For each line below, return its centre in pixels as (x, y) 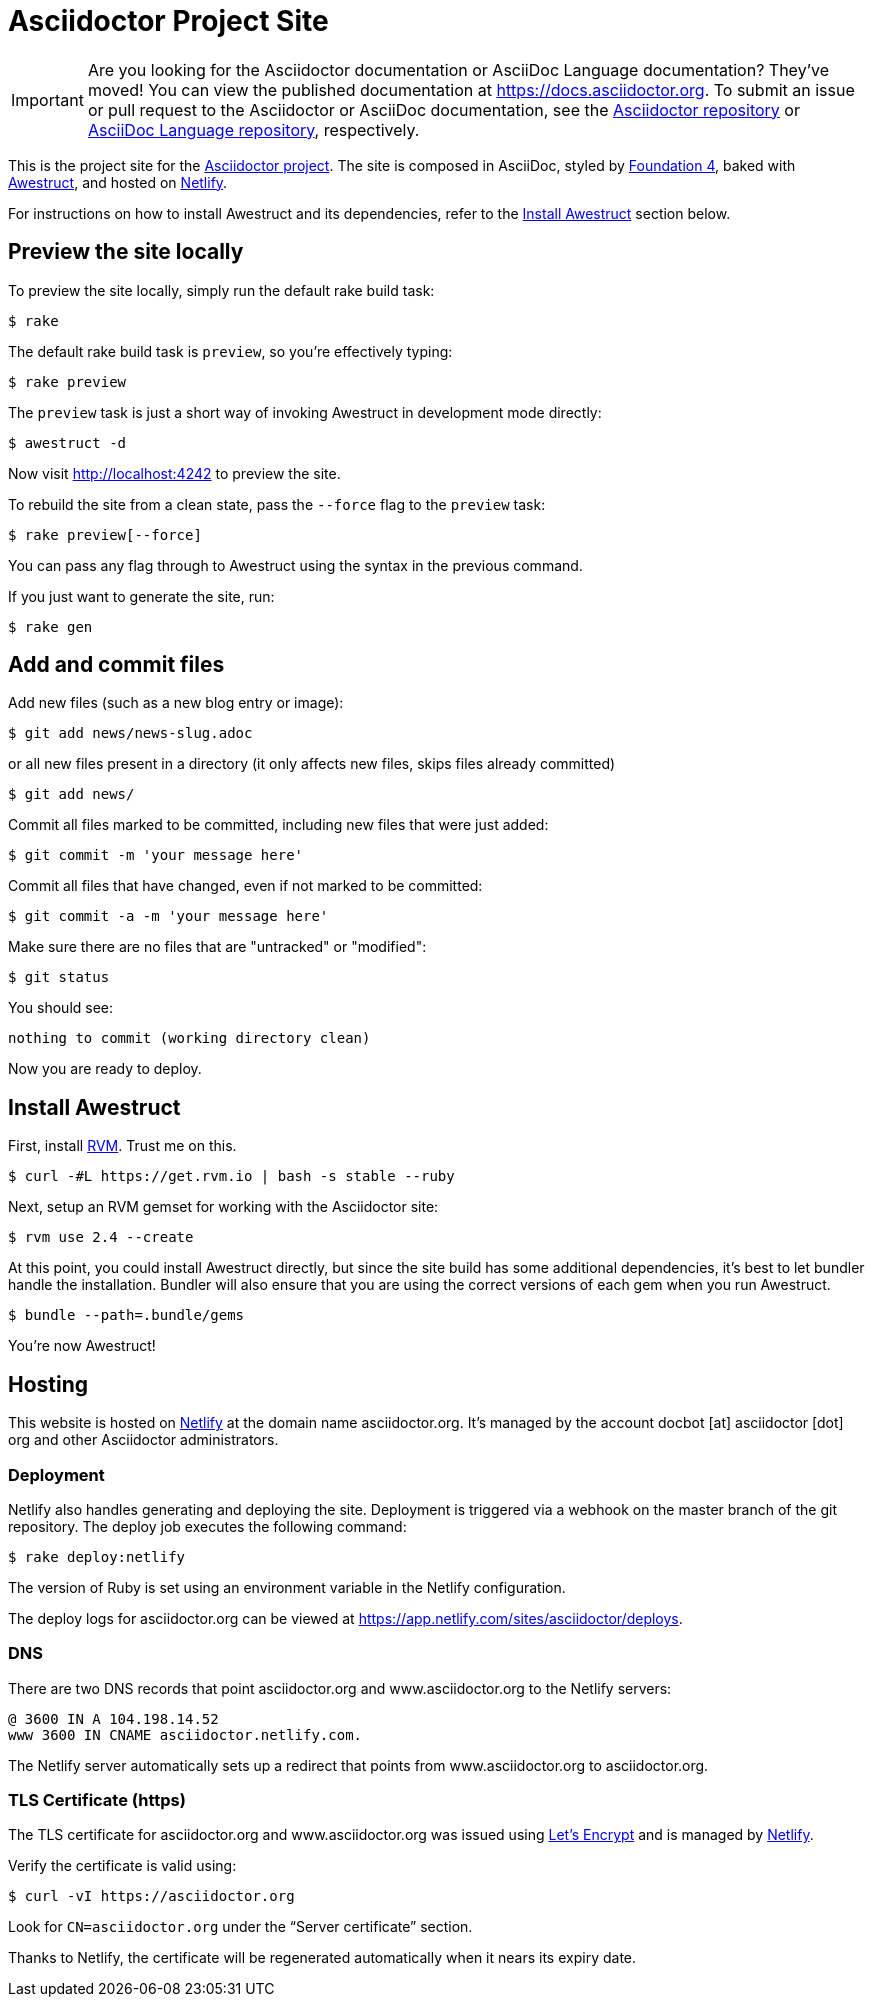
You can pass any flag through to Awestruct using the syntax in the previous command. (295, 565)
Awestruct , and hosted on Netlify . (118, 182)
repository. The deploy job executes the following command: (207, 1526)
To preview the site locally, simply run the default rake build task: (221, 290)
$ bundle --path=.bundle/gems (126, 1315)
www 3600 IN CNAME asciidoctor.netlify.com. (185, 1734)
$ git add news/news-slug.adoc (130, 733)
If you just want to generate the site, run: (141, 596)
